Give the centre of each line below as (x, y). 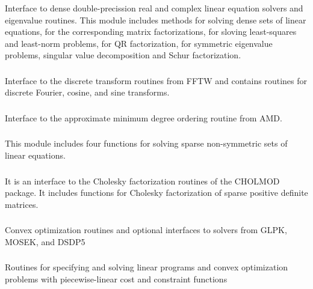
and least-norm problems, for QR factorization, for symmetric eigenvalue (139, 43)
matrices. (22, 204)
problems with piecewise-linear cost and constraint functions (116, 278)
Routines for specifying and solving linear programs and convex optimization (147, 267)
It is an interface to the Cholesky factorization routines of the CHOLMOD (142, 181)
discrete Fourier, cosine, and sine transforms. (87, 92)
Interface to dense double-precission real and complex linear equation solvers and (154, 8)
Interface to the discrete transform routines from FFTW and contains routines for (156, 80)
